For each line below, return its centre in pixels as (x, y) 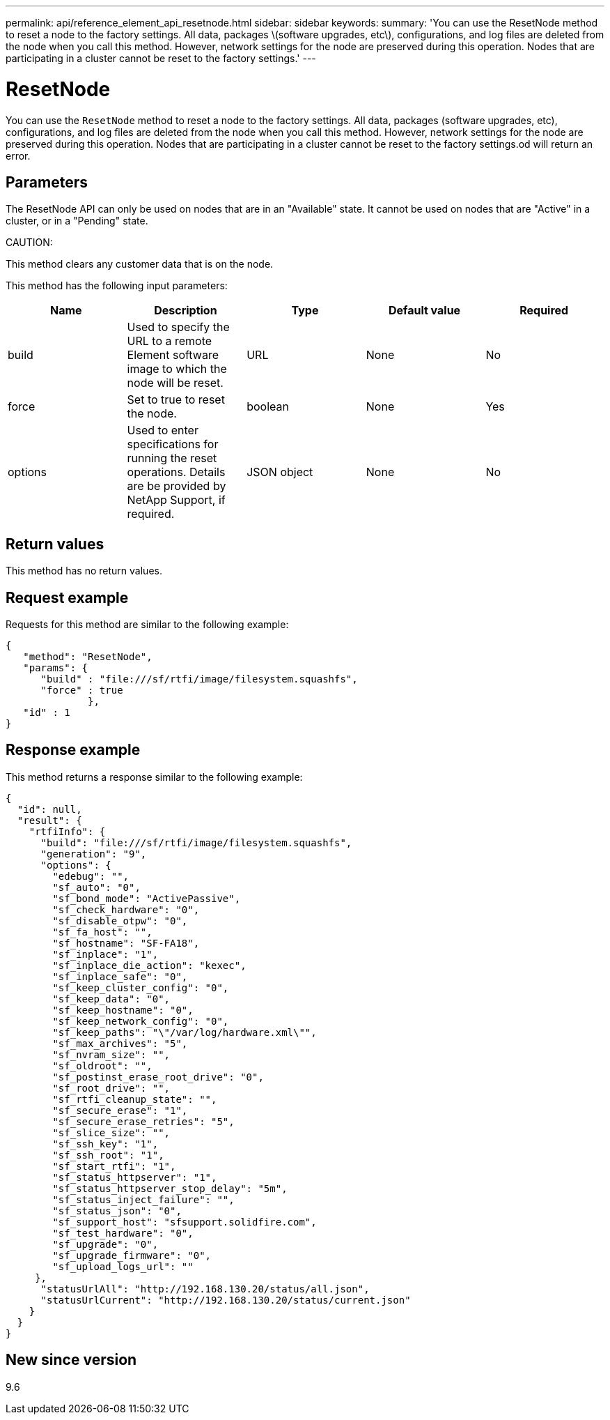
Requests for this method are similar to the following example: (147, 625)
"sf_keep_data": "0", (111, 999)
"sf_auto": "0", (96, 887)
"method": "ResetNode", (88, 657)
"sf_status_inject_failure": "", (143, 1199)
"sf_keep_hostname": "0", (123, 1010)
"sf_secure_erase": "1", (120, 1110)
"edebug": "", (91, 876)
